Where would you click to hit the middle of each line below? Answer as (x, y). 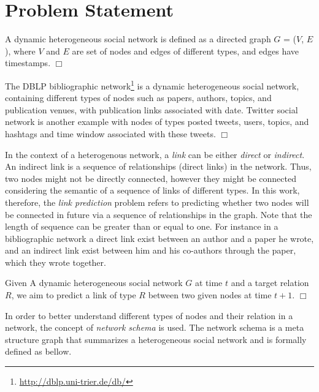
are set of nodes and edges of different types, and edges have (186, 51)
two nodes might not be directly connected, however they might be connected (151, 178)
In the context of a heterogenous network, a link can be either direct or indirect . (155, 154)
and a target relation (270, 283)
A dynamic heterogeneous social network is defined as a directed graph (138, 39)
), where (20, 51)
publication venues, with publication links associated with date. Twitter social (152, 109)
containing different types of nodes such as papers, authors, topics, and (138, 98)
